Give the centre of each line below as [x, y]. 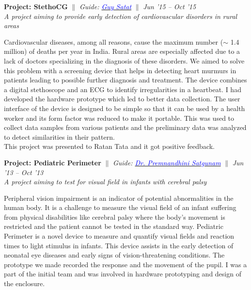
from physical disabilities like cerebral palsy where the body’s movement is [115, 217]
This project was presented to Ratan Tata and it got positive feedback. [109, 146]
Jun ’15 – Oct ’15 [170, 6]
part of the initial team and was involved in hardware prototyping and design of [123, 274]
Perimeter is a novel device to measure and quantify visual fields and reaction [119, 236]
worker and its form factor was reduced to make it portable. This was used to [119, 118]
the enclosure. [24, 283]
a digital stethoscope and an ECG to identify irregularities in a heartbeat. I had [123, 89]
